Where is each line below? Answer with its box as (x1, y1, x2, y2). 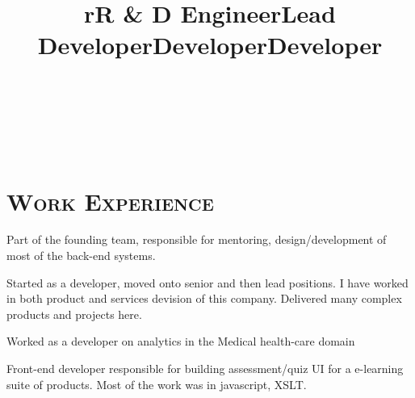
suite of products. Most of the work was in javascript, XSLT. (6, 375, 307, 392)
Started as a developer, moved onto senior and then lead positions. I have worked (6, 274, 409, 291)
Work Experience (6, 184, 214, 217)
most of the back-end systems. (6, 247, 156, 264)
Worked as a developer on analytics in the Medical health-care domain (6, 333, 355, 350)
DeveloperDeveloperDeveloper (37, 28, 383, 61)
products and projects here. (6, 305, 142, 322)
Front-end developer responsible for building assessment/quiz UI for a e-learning (6, 360, 404, 377)
